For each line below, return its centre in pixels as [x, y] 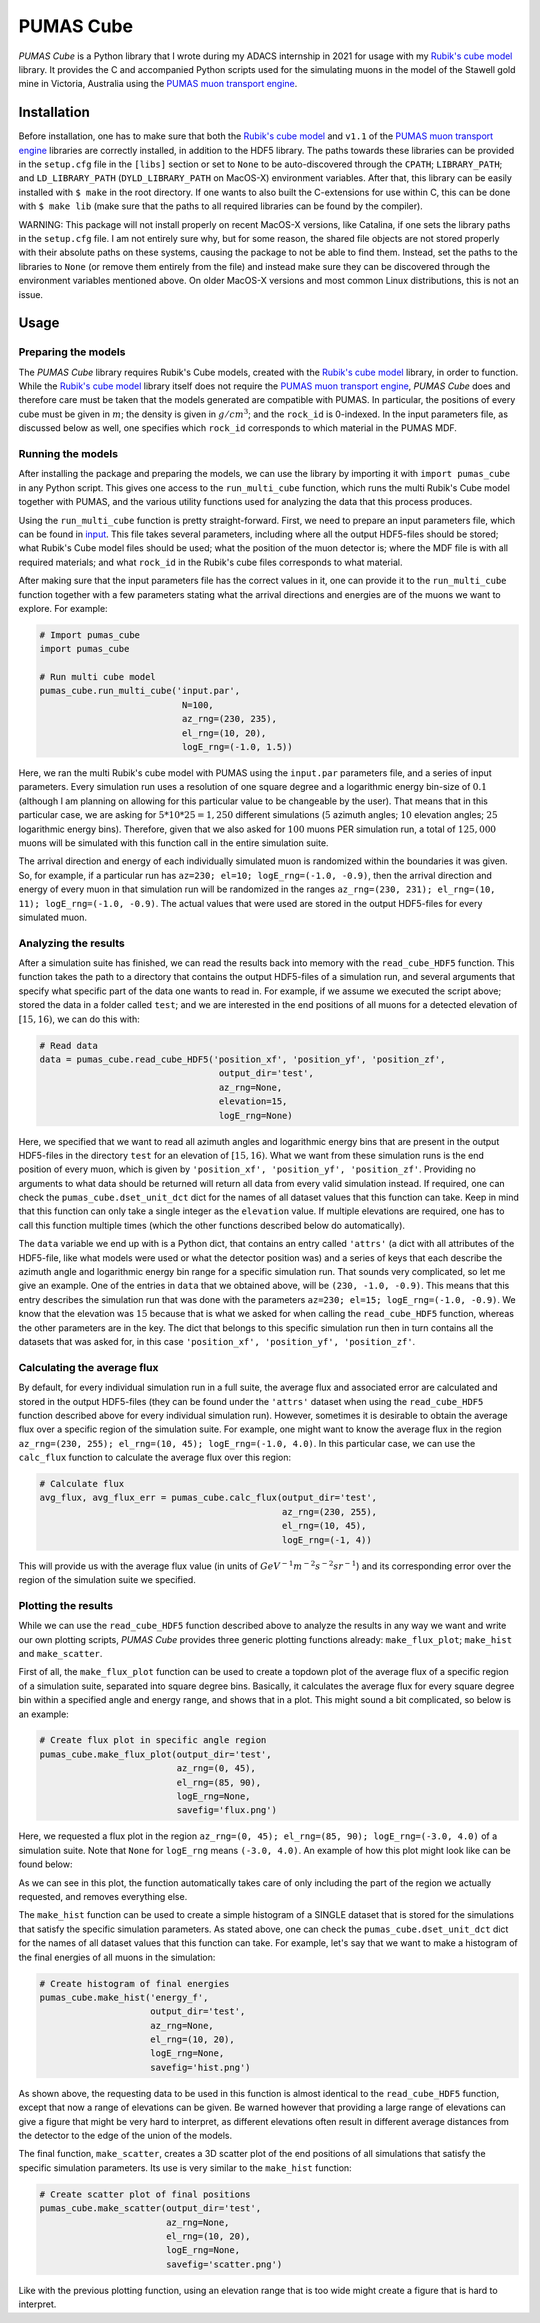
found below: [45, 1864]
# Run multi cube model [98, 677]
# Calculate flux [82, 1484]
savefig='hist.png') [200, 2067]
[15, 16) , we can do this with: [79, 1019]
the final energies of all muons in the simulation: [117, 1957]
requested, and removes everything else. [103, 1896]
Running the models [68, 454]
